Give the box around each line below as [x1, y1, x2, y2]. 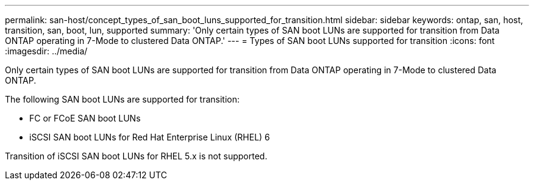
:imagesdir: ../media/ [5, 46, 88, 56]
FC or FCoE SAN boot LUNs [29, 113, 141, 123]
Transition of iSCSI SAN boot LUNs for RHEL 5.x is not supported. [5, 151, 268, 161]
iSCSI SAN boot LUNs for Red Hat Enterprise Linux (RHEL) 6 [29, 132, 270, 142]
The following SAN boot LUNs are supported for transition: [5, 94, 240, 104]
